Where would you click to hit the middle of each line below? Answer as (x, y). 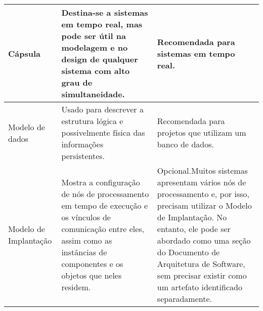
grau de (77, 82)
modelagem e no (95, 47)
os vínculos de (86, 217)
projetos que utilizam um (202, 132)
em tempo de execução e (105, 205)
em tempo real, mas (102, 24)
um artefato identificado (200, 287)
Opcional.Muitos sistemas (202, 170)
